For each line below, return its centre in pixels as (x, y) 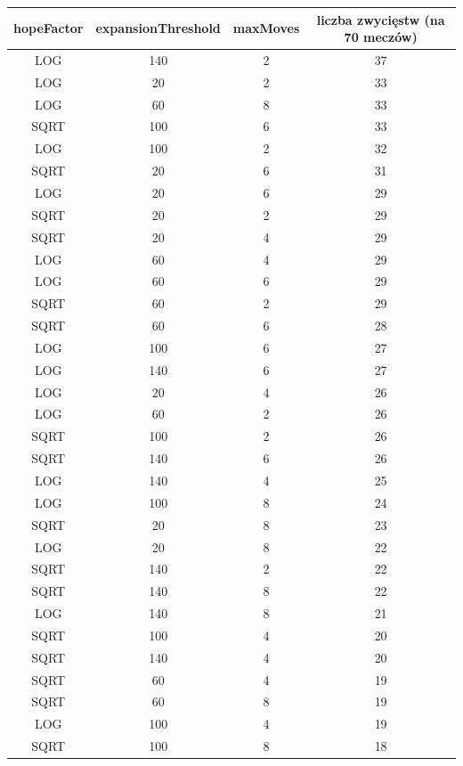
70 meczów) (381, 37)
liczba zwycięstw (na (381, 19)
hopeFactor (49, 28)
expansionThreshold (158, 28)
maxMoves (266, 28)
